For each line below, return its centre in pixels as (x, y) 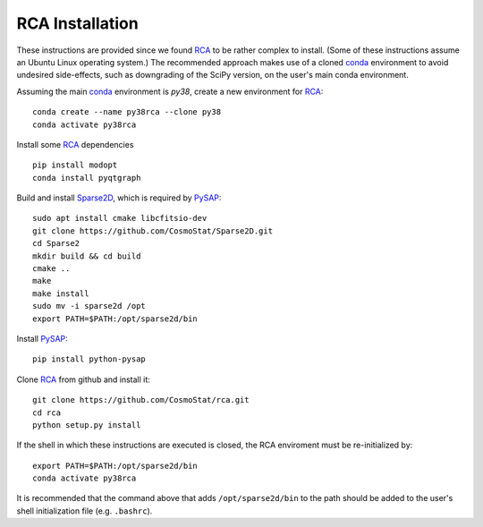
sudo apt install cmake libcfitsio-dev (120, 218)
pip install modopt (75, 165)
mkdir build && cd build (87, 256)
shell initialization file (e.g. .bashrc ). (85, 511)
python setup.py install (87, 425)
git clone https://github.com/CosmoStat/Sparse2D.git (153, 231)
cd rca (47, 412)
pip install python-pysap (89, 359)
